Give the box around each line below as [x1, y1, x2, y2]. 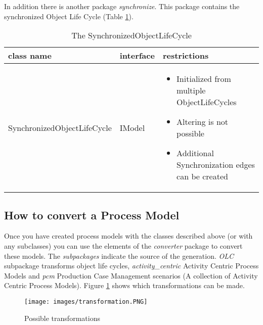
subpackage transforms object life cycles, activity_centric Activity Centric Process [4, 260, 259, 271]
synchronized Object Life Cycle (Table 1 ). [4, 11, 134, 21]
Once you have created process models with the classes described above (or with [4, 230, 253, 241]
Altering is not [177, 116, 229, 128]
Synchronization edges [177, 159, 255, 171]
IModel [119, 121, 145, 133]
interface [119, 50, 155, 62]
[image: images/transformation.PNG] [24, 298, 148, 305]
